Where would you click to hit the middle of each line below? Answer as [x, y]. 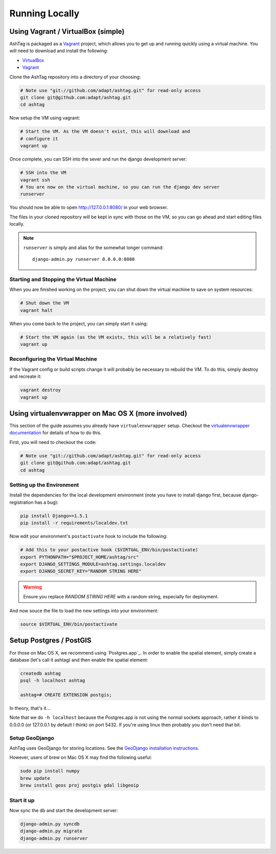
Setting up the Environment [44, 485]
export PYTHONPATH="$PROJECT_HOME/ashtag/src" [79, 557]
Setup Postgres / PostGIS [50, 640]
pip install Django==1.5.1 [54, 516]
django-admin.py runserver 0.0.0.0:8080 [84, 259]
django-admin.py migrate [51, 831]
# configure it [39, 139]
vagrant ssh [35, 180]
